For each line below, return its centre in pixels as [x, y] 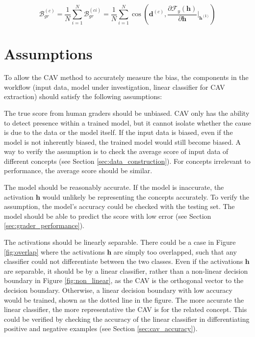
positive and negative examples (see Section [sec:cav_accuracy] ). [101, 328]
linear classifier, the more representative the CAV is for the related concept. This [126, 309]
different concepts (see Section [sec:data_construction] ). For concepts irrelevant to [127, 161]
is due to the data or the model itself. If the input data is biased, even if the [118, 132]
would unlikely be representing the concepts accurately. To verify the [146, 196]
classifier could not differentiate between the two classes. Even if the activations [124, 261]
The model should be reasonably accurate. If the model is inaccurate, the [114, 187]
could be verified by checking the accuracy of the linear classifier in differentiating [127, 319]
